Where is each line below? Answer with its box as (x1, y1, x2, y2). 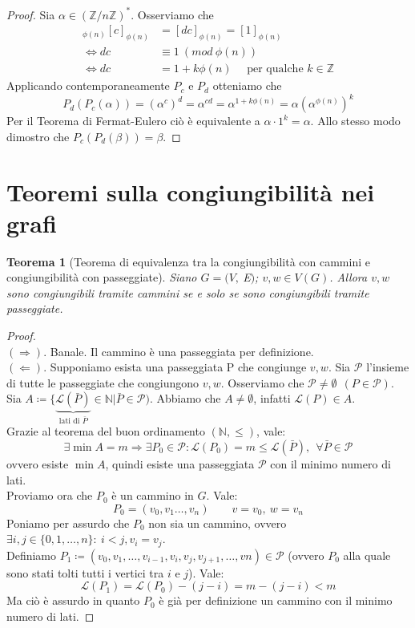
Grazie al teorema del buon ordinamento (6, 423, 205, 440)
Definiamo (6, 546, 57, 563)
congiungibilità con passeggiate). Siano (6, 269, 197, 286)
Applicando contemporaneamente (6, 77, 170, 94)
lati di (58, 416, 80, 425)
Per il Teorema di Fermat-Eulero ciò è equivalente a (6, 112, 260, 129)
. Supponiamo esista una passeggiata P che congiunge (43, 359, 307, 375)
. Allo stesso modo (310, 112, 401, 129)
